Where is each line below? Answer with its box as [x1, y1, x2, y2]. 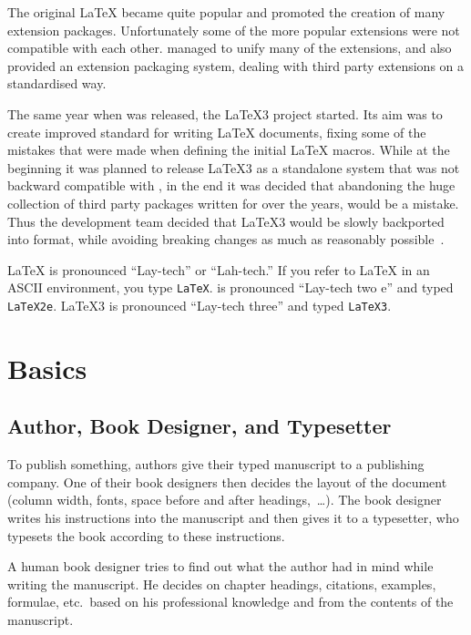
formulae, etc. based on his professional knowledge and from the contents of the [7, 592, 454, 611]
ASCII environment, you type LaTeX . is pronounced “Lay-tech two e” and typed [7, 278, 454, 297]
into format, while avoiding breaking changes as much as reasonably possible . [7, 230, 445, 249]
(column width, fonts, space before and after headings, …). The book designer [7, 490, 442, 509]
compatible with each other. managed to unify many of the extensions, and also [7, 38, 452, 57]
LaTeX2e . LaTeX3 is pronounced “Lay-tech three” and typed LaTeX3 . [7, 295, 392, 314]
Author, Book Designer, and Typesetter [7, 412, 392, 440]
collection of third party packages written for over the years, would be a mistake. [7, 193, 459, 212]
